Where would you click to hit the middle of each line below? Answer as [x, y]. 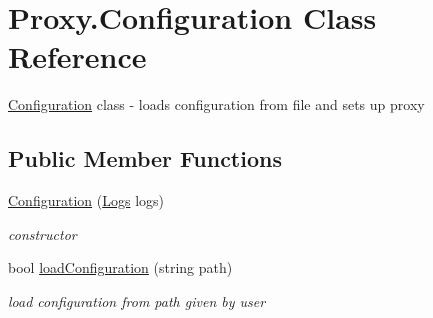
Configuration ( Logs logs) [86, 200]
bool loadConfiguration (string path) [120, 267]
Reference [77, 56]
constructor [42, 233]
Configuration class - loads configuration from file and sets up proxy [216, 104]
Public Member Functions [145, 158]
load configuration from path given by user [137, 300]
